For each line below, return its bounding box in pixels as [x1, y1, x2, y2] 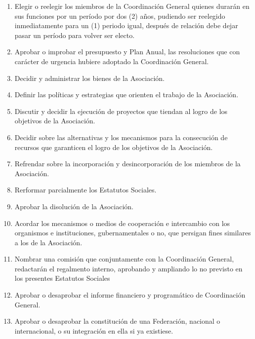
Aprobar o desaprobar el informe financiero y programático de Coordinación [14, 290, 246, 300]
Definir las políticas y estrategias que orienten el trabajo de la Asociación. [14, 89, 239, 100]
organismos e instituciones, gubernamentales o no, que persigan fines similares [14, 227, 251, 238]
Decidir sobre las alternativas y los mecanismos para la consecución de [14, 132, 228, 142]
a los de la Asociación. [14, 237, 83, 247]
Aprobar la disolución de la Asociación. [14, 201, 133, 211]
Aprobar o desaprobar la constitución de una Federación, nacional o [14, 316, 220, 326]
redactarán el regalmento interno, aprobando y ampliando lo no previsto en [14, 263, 243, 273]
